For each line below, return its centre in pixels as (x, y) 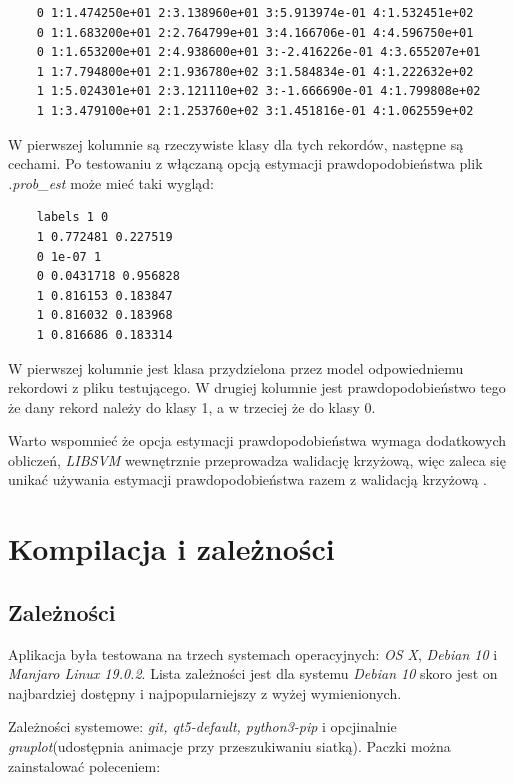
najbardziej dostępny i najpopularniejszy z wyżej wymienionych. (205, 692)
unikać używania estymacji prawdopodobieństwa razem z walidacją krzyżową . (247, 479)
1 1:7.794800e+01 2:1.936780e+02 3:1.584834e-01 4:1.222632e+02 (255, 71)
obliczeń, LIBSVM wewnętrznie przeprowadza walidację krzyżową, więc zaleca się (257, 459)
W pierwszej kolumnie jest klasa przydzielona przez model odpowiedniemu (236, 367)
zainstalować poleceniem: (84, 765)
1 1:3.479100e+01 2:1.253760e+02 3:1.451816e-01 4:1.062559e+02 (255, 110)
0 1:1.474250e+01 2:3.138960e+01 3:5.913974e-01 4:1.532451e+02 (255, 13)
